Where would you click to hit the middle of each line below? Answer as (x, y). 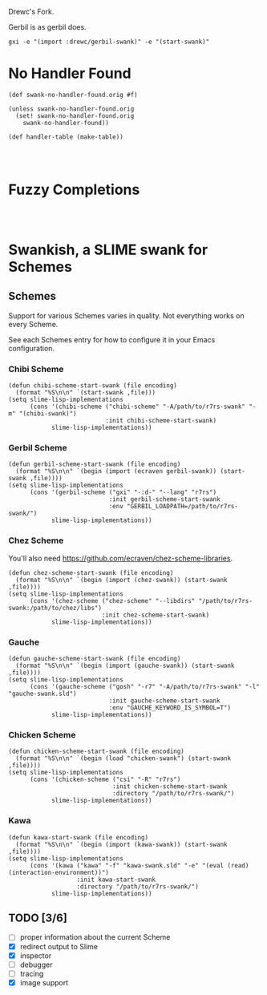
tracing (32, 973)
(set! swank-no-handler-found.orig (75, 115)
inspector (36, 955)
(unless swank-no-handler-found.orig (71, 109)
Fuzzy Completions (74, 190)
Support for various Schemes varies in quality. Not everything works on (126, 315)
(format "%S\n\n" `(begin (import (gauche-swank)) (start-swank (125, 666)
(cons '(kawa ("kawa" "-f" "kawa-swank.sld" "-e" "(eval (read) (139, 865)
